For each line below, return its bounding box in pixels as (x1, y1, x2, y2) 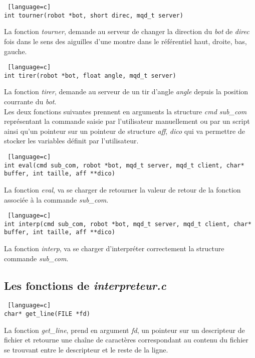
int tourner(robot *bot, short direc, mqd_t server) (4, 12, 183, 19)
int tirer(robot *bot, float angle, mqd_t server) (4, 72, 176, 79)
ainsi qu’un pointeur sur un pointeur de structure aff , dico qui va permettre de (4, 125, 245, 136)
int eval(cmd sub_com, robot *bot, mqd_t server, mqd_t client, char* (4, 161, 244, 169)
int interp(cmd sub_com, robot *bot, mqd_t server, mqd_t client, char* (4, 220, 251, 228)
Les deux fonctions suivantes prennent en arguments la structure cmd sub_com (4, 106, 247, 116)
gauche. (4, 46, 27, 56)
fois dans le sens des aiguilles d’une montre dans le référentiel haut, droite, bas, (4, 36, 247, 46)
